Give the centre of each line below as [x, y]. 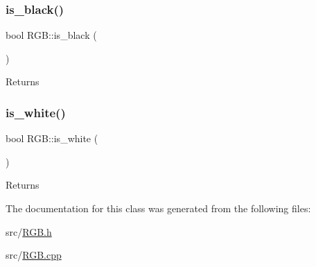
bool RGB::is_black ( [51, 35]
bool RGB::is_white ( [52, 138]
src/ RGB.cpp [34, 255]
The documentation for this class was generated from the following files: [158, 208]
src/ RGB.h [29, 231]
